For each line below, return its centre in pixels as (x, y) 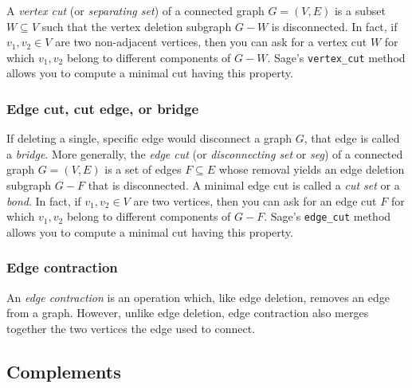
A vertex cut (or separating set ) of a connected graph (135, 10)
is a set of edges (143, 169)
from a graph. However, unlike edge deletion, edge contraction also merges (188, 313)
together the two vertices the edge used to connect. (131, 328)
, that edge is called (352, 138)
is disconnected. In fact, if (334, 26)
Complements (64, 371)
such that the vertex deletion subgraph (137, 26)
